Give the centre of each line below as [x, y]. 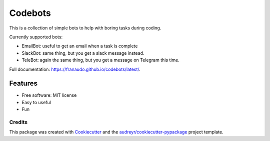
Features [23, 83]
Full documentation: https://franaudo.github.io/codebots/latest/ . [75, 69]
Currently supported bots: [36, 37]
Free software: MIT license [49, 95]
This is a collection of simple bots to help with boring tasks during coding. [85, 28]
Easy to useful [36, 102]
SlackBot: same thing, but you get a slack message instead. [83, 53]
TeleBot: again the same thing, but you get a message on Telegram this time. [100, 60]
